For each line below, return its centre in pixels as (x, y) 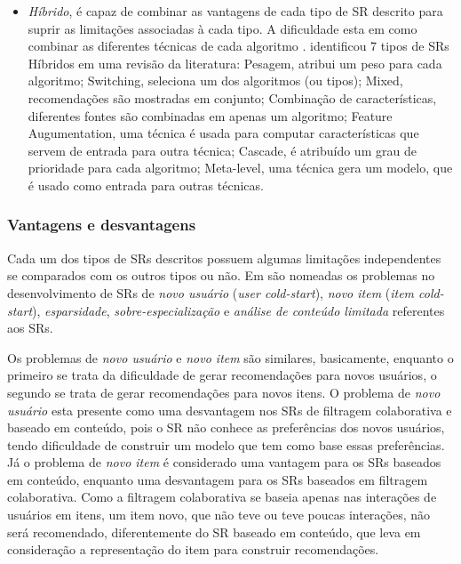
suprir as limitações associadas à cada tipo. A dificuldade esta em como (223, 28)
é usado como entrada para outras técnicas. (146, 185)
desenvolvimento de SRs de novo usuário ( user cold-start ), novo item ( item (211, 292)
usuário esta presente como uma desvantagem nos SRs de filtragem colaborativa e (230, 410)
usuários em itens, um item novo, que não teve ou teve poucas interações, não (219, 515)
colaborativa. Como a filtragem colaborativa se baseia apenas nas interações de (222, 497)
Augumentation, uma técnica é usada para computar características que (223, 133)
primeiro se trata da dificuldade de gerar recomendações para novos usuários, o (222, 375)
